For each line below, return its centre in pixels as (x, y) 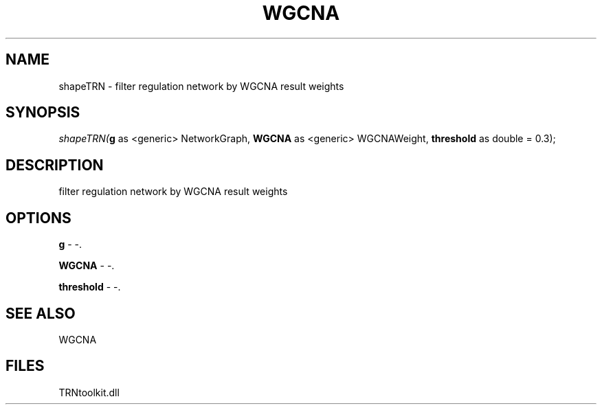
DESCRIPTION (55, 165)
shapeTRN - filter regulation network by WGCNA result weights (201, 86)
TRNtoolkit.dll (89, 392)
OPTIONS (38, 218)
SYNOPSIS (43, 113)
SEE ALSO (41, 313)
